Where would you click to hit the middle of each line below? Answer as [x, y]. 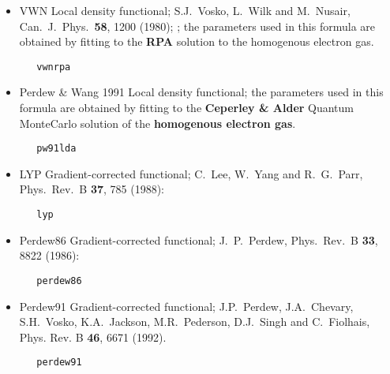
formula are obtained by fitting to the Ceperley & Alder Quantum [187, 108]
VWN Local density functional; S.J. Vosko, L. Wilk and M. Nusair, [185, 10]
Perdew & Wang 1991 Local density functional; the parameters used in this [201, 92]
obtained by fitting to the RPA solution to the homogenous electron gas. [197, 41]
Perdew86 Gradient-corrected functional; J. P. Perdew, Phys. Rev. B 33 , [199, 239]
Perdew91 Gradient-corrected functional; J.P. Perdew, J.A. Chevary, [186, 306]
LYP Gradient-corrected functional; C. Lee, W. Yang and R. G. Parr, [191, 173]
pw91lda [56, 149]
